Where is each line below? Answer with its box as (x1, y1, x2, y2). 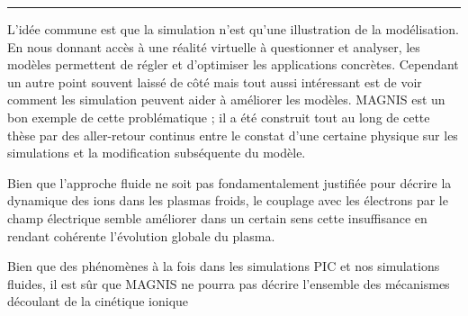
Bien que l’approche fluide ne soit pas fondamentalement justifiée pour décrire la (7, 173, 452, 192)
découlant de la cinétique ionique (7, 292, 189, 311)
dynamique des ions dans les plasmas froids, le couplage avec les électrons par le (7, 191, 448, 210)
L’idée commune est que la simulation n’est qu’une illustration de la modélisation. (7, 20, 459, 38)
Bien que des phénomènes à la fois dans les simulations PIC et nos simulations (7, 257, 440, 275)
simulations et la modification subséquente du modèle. (7, 143, 306, 162)
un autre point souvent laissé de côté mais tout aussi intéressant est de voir (7, 72, 422, 91)
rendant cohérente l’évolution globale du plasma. (7, 226, 275, 245)
